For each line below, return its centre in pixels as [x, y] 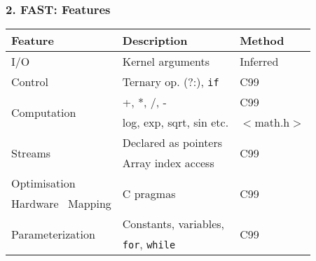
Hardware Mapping [61, 204]
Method [262, 41]
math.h [272, 122]
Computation [44, 112]
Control [30, 82]
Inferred [259, 62]
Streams [31, 153]
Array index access [168, 163]
